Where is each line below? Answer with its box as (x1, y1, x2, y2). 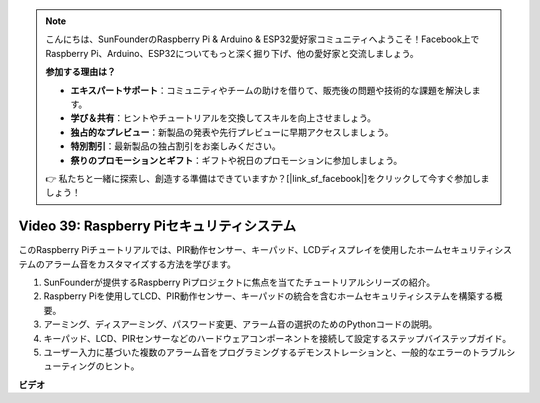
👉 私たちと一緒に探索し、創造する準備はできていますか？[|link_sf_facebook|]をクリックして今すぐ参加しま (45, 172, 490, 184)
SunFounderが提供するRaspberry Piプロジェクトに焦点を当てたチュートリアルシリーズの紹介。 (43, 276, 435, 288)
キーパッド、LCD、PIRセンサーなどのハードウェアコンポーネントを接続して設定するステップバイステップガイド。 (43, 332, 512, 344)
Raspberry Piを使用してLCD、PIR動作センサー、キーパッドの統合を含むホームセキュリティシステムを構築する (43, 290, 494, 302)
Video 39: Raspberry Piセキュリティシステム (18, 218, 297, 235)
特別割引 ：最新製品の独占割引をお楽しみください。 (70, 140, 281, 152)
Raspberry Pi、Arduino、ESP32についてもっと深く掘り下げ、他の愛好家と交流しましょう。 (45, 47, 419, 59)
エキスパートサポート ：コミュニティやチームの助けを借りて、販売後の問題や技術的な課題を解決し (70, 84, 472, 96)
